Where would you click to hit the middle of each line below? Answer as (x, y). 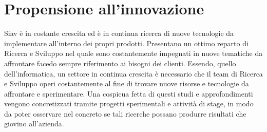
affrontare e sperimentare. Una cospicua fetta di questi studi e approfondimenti (129, 93)
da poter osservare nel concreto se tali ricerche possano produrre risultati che (125, 113)
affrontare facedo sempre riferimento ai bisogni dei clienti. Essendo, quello (120, 63)
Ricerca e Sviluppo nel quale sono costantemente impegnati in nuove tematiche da (133, 53)
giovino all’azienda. (34, 124)
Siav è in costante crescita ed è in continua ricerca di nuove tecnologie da (119, 33)
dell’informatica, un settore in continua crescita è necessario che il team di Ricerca (133, 73)
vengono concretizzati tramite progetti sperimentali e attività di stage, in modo (129, 103)
